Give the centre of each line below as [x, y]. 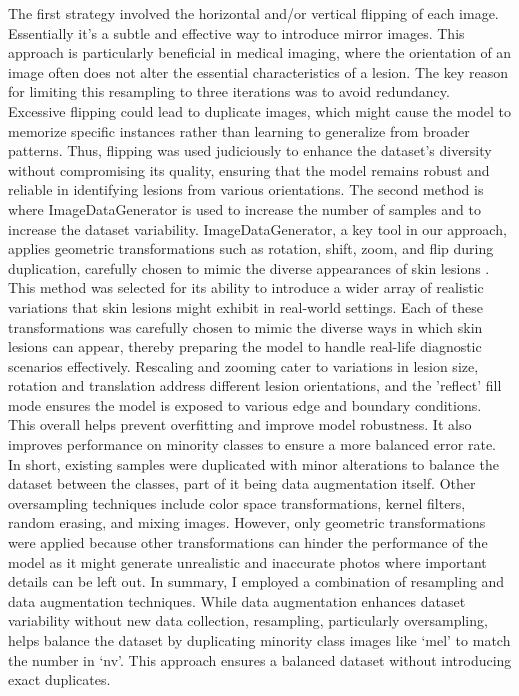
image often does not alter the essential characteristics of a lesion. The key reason [258, 71]
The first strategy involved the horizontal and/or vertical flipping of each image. [253, 13]
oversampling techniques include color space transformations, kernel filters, [237, 502]
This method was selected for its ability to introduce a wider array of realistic [246, 287]
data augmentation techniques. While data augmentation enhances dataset [237, 600]
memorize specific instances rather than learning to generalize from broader [239, 130]
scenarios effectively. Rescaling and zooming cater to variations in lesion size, [243, 365]
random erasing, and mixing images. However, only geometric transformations [247, 522]
